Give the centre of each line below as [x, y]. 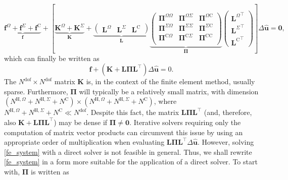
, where [165, 101]
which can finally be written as [52, 58]
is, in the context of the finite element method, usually [171, 81]
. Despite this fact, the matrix [133, 112]
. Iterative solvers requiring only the [185, 122]
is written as [50, 171]
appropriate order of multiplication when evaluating [84, 142]
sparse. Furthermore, [36, 91]
